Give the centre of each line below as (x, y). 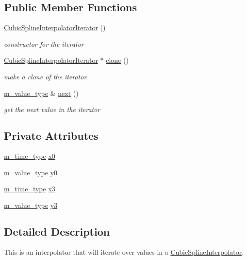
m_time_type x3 (30, 189)
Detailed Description (57, 231)
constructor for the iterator (44, 44)
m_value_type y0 (31, 172)
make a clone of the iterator (45, 76)
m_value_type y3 (31, 205)
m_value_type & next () (41, 93)
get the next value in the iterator (52, 109)
